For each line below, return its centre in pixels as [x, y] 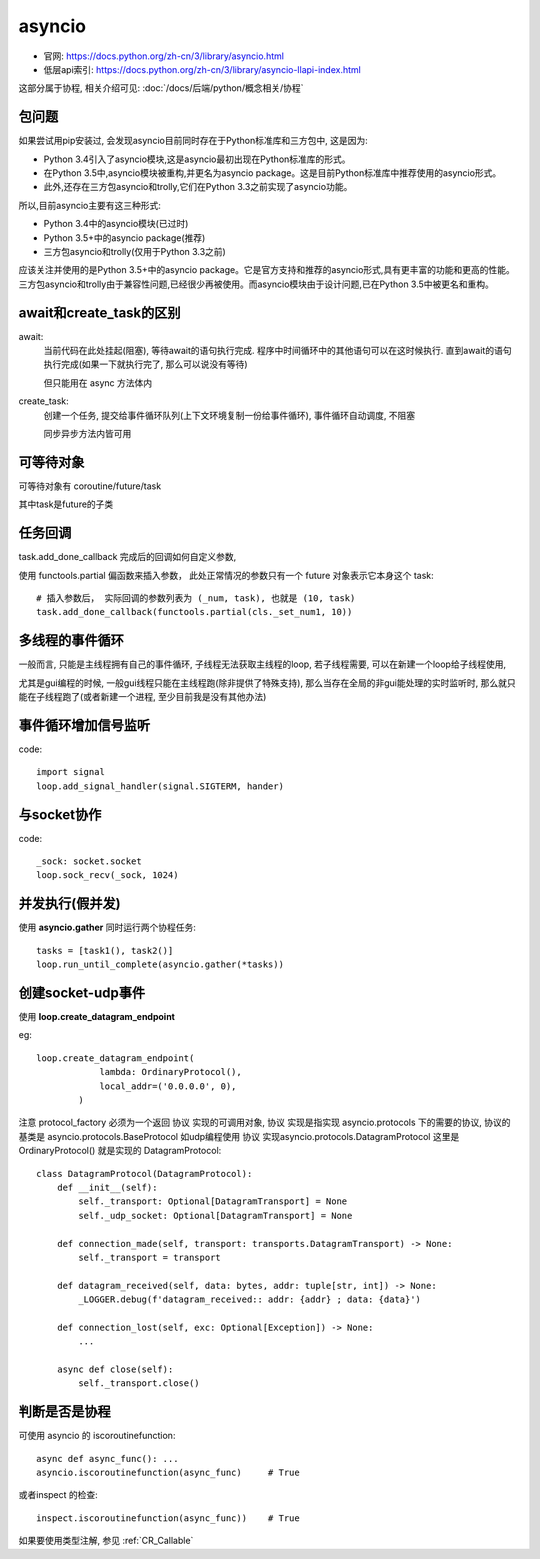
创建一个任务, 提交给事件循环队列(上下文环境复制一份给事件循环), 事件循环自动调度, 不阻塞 [229, 415]
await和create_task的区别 [99, 312]
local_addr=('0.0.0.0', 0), [168, 1086]
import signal [70, 772]
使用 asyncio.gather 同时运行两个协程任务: [107, 927]
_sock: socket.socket [89, 861]
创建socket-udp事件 [81, 992]
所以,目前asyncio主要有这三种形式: [90, 205]
